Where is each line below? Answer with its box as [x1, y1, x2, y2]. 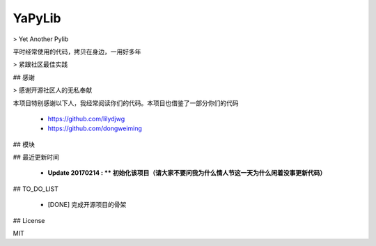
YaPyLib [13, 10, 62, 26]
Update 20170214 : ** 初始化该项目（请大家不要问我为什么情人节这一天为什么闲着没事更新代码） [47, 169, 327, 177]
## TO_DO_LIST [13, 185, 59, 193]
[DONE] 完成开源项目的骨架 [47, 201, 127, 209]
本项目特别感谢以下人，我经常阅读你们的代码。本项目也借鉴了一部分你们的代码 [13, 98, 239, 107]
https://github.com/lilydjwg [47, 114, 125, 123]
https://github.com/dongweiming [47, 124, 143, 132]
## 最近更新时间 [13, 153, 59, 162]
